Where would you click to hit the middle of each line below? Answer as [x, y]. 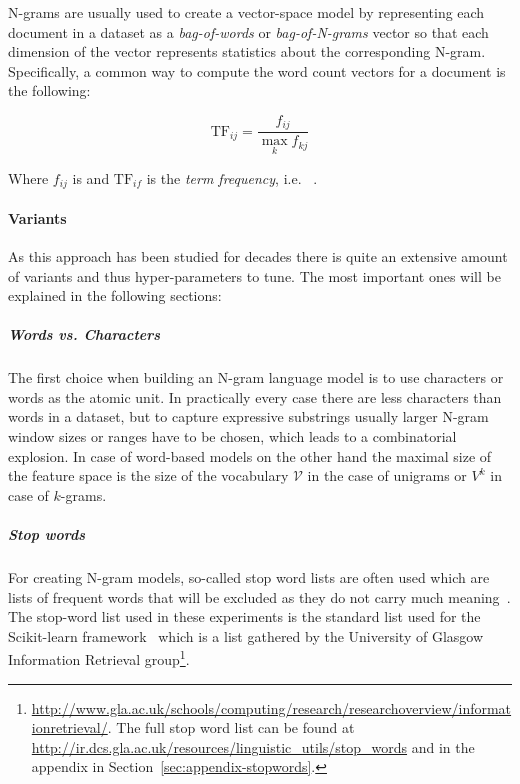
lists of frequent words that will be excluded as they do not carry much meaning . [259, 596]
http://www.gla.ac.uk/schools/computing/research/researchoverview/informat [271, 707]
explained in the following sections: [115, 295]
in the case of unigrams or [387, 475]
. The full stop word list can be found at [231, 727]
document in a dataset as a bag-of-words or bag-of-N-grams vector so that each [248, 31]
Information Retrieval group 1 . [99, 658]
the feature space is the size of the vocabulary [148, 475]
